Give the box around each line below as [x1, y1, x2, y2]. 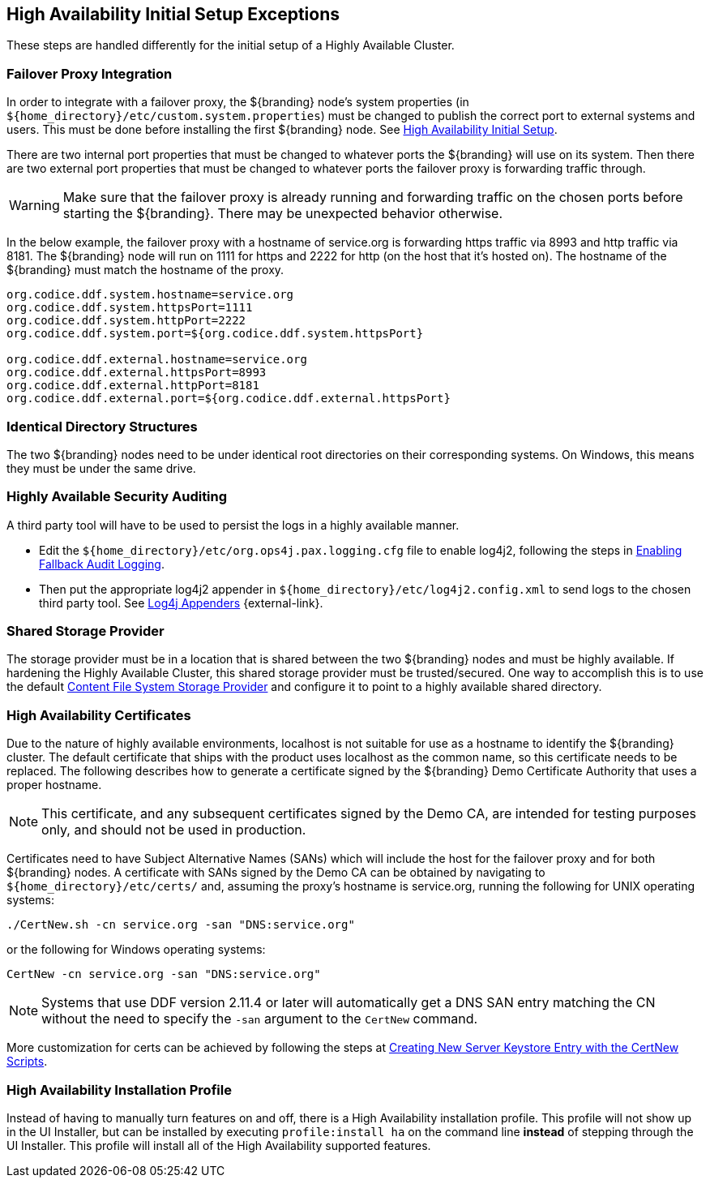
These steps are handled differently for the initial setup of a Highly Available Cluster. [6, 38, 455, 53]
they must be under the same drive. [6, 461, 196, 475]
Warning [9, 197, 60, 214]
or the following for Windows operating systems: [6, 942, 266, 957]
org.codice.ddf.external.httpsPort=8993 [6, 366, 267, 380]
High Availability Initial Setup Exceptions [6, 4, 340, 24]
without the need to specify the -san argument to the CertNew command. [41, 1010, 478, 1027]
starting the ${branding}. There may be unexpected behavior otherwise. [62, 205, 503, 222]
